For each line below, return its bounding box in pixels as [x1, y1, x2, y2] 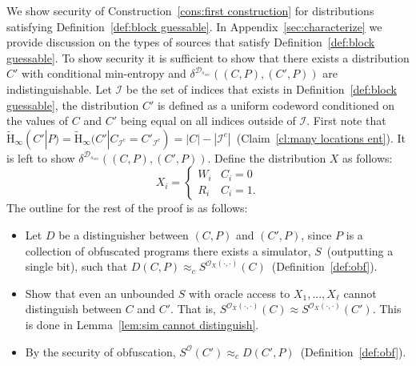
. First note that [306, 112, 386, 129]
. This [372, 300, 402, 317]
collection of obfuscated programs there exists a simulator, [25, 242, 311, 259]
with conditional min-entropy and [22, 65, 186, 82]
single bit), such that [25, 258, 128, 275]
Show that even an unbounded [25, 284, 175, 301]
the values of [6, 112, 69, 129]
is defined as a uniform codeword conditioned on [157, 96, 395, 113]
